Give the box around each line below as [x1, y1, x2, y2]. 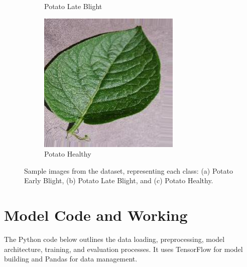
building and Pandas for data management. [4, 253, 138, 264]
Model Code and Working [4, 205, 188, 225]
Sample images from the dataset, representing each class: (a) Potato [24, 165, 233, 176]
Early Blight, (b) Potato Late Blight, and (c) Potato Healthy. [24, 175, 213, 186]
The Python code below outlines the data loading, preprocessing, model [4, 234, 225, 244]
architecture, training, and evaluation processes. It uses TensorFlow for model [4, 243, 243, 254]
